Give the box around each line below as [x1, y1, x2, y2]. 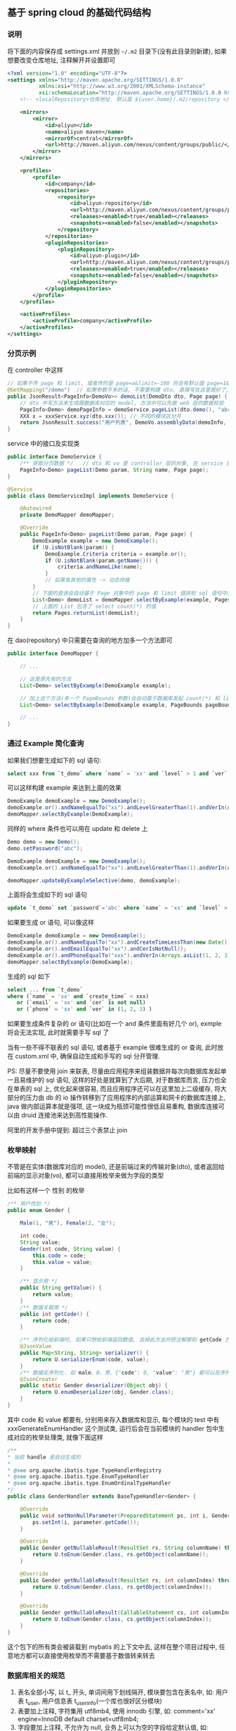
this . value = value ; [32, 1258, 93, 1266]
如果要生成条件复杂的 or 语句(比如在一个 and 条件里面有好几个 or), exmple [7, 1020, 222, 1028]
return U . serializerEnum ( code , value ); [32, 1356, 150, 1363]
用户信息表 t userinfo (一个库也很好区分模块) [41, 1696, 163, 1706]
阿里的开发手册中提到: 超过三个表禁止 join [7, 1126, 128, 1135]
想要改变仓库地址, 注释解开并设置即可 [7, 56, 116, 64]
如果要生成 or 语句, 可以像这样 [7, 918, 95, 927]
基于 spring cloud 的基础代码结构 [7, 6, 151, 19]
